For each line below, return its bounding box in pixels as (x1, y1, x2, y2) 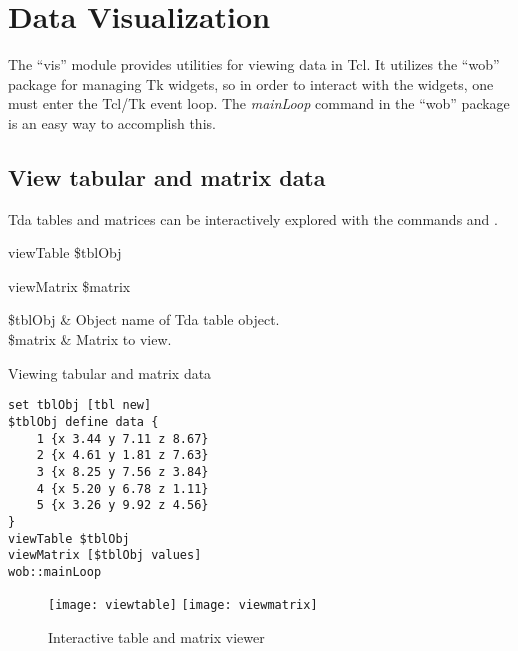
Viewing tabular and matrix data (8, 362, 212, 383)
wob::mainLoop (8, 564, 102, 579)
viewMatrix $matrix (8, 275, 131, 296)
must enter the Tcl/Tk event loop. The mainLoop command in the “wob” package (8, 93, 510, 114)
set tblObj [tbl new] (8, 398, 152, 413)
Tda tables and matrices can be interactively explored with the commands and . (8, 208, 498, 229)
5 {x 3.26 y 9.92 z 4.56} (36, 498, 209, 513)
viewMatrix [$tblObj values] (8, 548, 202, 563)
